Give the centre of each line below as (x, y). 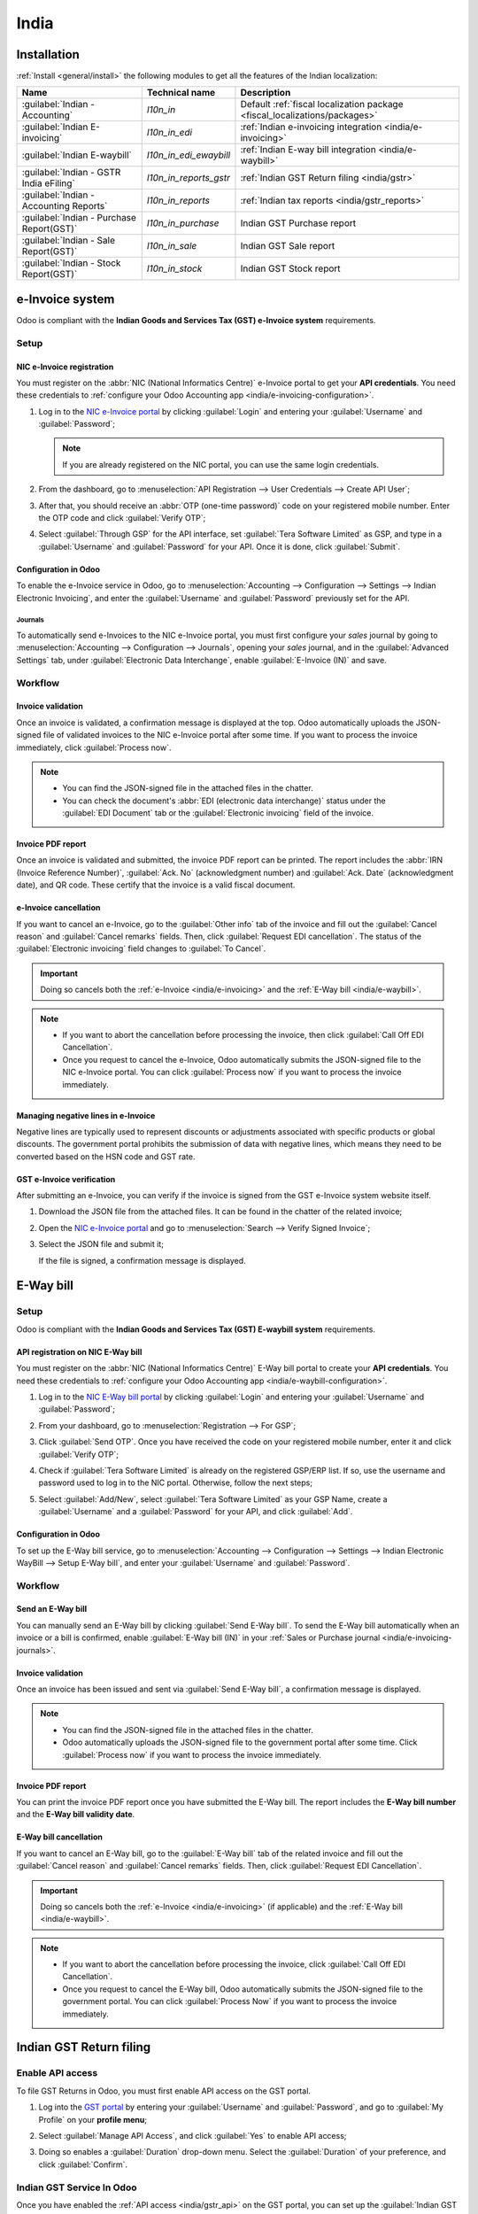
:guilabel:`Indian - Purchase (79, 218)
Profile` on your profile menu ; (93, 2119)
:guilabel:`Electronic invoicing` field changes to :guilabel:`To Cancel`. (141, 948)
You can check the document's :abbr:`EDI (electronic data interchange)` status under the (224, 801)
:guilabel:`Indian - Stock (71, 263)
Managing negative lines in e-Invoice (86, 1115)
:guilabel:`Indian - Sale (68, 241)
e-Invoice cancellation (58, 908)
